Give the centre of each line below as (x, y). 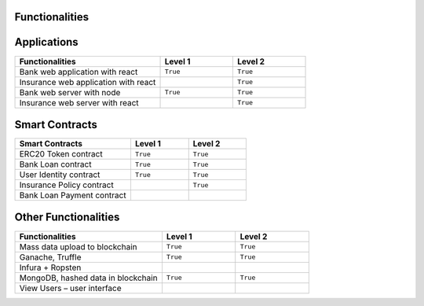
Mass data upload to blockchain (78, 246)
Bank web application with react (79, 72)
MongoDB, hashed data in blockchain (88, 278)
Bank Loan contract (55, 164)
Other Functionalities (67, 218)
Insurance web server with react (79, 102)
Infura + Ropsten (50, 267)
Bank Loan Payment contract (73, 195)
